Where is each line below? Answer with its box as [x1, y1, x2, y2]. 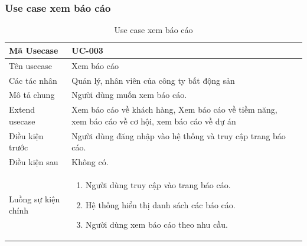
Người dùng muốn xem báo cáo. [71, 88, 187, 101]
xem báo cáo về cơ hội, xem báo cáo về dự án [71, 114, 236, 127]
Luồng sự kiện [9, 192, 60, 205]
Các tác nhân [9, 74, 57, 86]
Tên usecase [9, 59, 52, 71]
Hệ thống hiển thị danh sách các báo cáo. [86, 198, 236, 211]
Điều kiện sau [9, 156, 58, 168]
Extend [9, 103, 35, 116]
